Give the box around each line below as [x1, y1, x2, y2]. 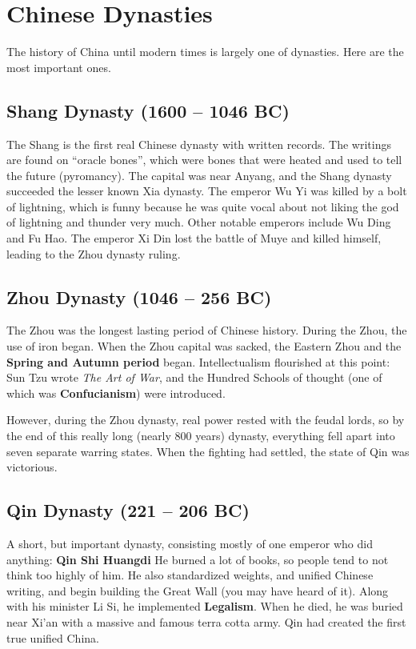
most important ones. [6, 58, 111, 75]
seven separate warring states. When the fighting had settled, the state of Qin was [6, 443, 410, 459]
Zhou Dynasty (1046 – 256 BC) [6, 284, 272, 309]
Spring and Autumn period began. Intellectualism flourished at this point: [6, 353, 390, 370]
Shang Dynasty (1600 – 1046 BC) [6, 98, 290, 122]
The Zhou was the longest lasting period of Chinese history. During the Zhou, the [6, 322, 407, 339]
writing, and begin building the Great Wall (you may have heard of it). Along [6, 582, 389, 599]
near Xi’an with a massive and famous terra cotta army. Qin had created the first [6, 613, 406, 630]
